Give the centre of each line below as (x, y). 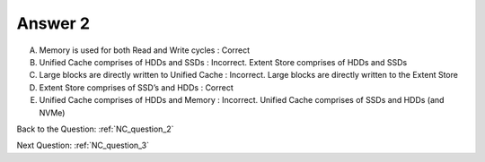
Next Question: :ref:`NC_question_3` (83, 145)
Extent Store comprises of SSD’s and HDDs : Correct (136, 87)
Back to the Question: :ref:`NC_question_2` (95, 129)
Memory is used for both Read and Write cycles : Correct (145, 50)
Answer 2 (53, 23)
